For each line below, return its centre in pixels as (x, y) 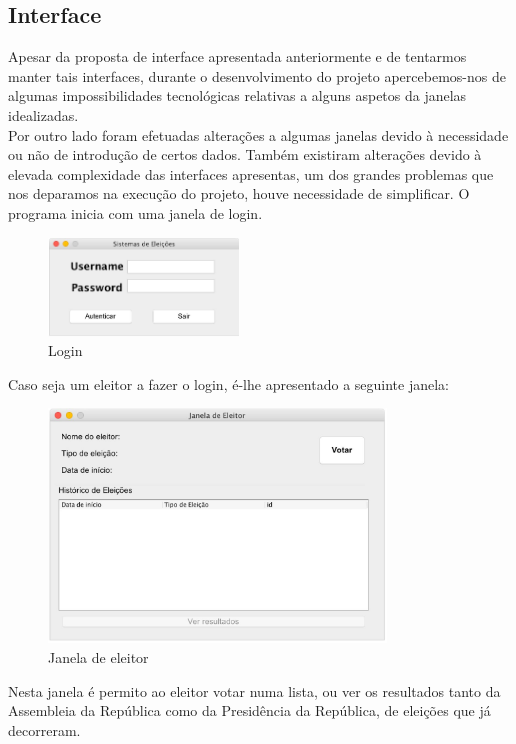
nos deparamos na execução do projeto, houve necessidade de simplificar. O (239, 193)
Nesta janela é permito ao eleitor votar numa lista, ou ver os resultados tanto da (254, 690)
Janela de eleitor (98, 657)
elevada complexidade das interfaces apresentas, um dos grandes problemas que (251, 173)
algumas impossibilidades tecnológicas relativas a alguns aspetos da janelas (237, 95)
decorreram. (44, 729)
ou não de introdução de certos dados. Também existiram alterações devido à (245, 154)
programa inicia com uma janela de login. (135, 212)
